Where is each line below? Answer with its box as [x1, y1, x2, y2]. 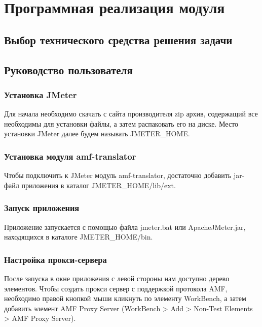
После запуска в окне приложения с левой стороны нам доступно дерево [4, 273, 230, 283]
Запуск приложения [4, 201, 80, 214]
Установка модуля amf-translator [4, 150, 136, 162]
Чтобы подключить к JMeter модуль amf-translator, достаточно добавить [4, 170, 232, 181]
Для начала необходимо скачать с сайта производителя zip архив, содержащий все [4, 108, 258, 119]
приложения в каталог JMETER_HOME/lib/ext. [21, 180, 176, 190]
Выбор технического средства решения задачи [4, 32, 233, 47]
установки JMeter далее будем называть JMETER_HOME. [4, 128, 190, 139]
